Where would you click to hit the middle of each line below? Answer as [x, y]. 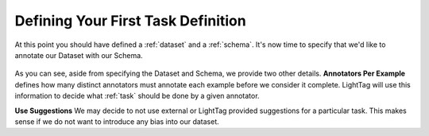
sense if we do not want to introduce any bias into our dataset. [117, 121]
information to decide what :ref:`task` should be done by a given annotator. [137, 96]
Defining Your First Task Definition [130, 21]
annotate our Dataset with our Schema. [79, 55]
